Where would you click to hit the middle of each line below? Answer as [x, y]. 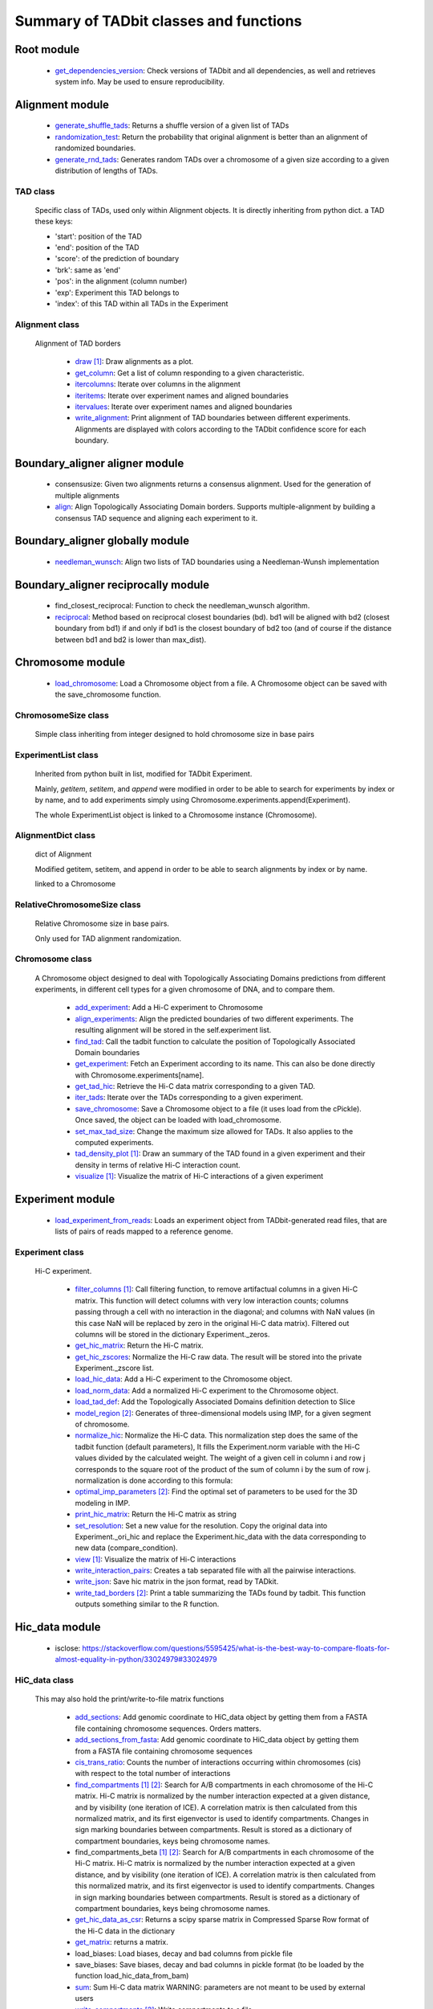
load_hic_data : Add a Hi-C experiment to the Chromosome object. [184, 1379]
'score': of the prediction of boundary [117, 259]
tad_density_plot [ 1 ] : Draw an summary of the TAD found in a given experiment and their [220, 1154]
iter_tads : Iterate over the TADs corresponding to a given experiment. [189, 1098]
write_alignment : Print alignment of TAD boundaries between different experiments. [212, 418]
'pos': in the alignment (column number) [121, 281]
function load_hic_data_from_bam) [132, 1976]
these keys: [54, 222]
